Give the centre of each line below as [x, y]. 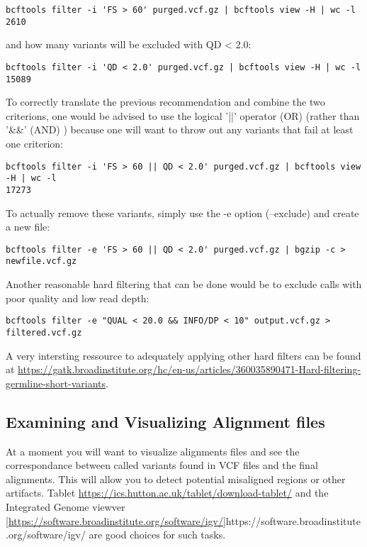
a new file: [28, 227]
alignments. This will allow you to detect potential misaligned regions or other [176, 479]
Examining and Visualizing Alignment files [165, 421]
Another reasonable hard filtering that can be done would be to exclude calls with [184, 284]
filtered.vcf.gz [44, 332]
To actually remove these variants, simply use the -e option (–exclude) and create [182, 212]
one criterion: [34, 143]
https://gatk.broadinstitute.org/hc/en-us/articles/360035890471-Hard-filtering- [190, 369]
